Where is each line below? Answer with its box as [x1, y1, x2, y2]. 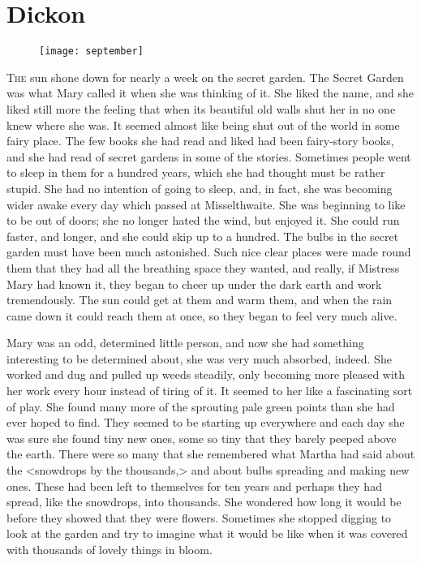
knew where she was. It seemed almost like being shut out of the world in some [6, 116, 400, 133]
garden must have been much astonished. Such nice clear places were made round [6, 243, 411, 260]
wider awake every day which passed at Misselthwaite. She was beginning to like [6, 196, 406, 213]
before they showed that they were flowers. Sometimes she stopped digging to [6, 509, 392, 526]
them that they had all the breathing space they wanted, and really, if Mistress [6, 259, 400, 276]
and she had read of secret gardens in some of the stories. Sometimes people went [6, 148, 411, 165]
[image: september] [39, 45, 144, 58]
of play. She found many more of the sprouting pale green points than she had [6, 398, 395, 415]
